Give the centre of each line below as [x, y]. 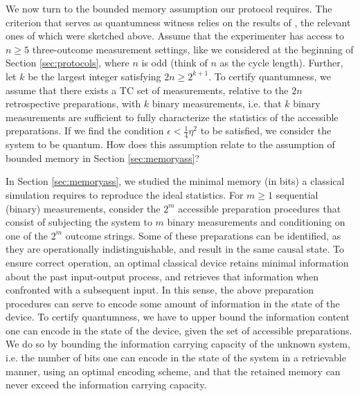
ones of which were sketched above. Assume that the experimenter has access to [175, 36]
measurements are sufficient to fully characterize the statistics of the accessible [172, 117]
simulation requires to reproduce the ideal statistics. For [125, 194]
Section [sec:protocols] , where [67, 63]
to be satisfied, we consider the [266, 130]
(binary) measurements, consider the [83, 208]
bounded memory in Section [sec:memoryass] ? [102, 157]
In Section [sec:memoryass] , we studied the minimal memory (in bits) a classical [175, 181]
